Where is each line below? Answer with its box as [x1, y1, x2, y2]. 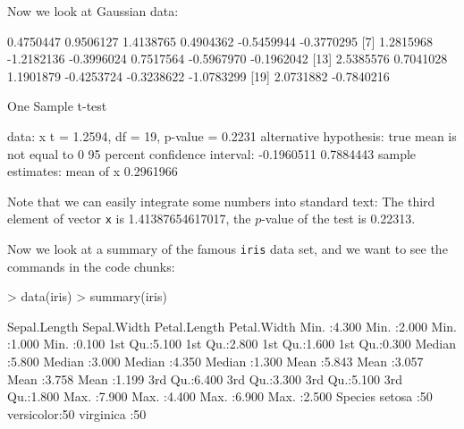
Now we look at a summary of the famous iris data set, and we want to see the [7, 240, 448, 257]
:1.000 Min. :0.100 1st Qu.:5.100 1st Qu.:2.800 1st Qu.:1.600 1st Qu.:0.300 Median [7, 334, 457, 353]
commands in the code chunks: [7, 257, 175, 275]
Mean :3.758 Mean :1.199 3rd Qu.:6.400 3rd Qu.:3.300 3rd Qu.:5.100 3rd [7, 369, 403, 388]
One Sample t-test [7, 97, 107, 115]
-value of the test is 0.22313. [261, 209, 416, 228]
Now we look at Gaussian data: [7, 2, 179, 20]
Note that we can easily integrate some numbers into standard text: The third [7, 191, 435, 210]
